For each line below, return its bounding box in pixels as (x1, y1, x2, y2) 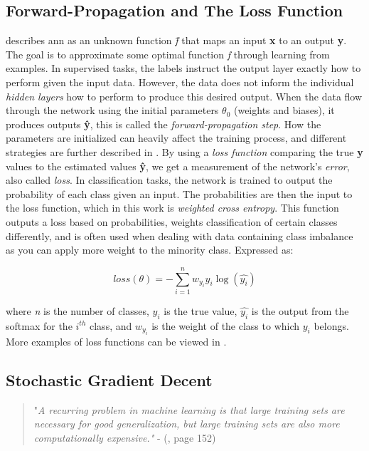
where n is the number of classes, (6, 303, 149, 318)
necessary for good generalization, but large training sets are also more (33, 416, 340, 431)
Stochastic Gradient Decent (6, 369, 213, 391)
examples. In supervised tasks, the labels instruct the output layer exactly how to (6, 61, 361, 76)
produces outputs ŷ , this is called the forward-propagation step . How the (6, 116, 321, 131)
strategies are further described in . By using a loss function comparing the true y (6, 144, 363, 159)
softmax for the (6, 318, 73, 333)
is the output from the (251, 303, 349, 318)
